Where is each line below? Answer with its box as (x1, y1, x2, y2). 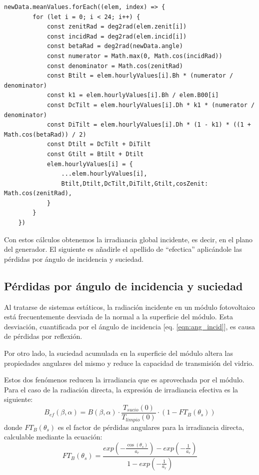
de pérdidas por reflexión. (4, 331, 82, 341)
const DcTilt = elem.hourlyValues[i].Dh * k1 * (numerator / (46, 101, 255, 109)
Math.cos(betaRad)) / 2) (4, 131, 86, 138)
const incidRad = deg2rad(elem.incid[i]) (46, 33, 187, 40)
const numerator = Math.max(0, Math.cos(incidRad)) (46, 52, 222, 60)
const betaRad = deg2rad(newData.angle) (46, 43, 183, 50)
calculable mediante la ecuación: (4, 431, 102, 442)
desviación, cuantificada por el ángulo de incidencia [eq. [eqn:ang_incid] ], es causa (4, 321, 255, 331)
